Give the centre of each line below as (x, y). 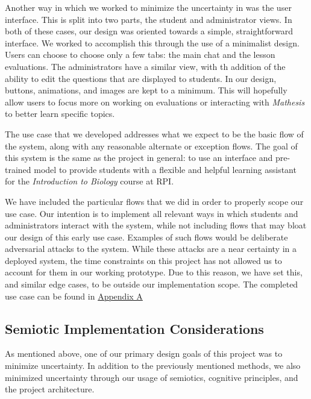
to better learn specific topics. (60, 114)
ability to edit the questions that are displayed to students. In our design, (141, 78)
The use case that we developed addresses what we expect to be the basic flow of (154, 134)
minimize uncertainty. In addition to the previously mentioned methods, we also (153, 366)
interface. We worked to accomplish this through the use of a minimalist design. (152, 42)
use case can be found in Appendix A (74, 296)
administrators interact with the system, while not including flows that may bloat (156, 225)
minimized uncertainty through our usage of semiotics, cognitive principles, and (152, 377)
